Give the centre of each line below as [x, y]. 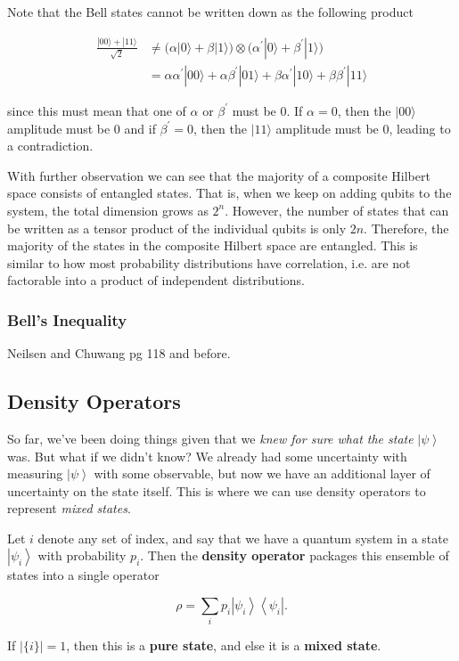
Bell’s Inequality [67, 319]
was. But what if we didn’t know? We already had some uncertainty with [207, 456]
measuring [35, 473]
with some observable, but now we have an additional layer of [262, 473]
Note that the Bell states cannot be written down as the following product [210, 12]
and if [140, 128]
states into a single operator [83, 575]
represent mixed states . [69, 508]
